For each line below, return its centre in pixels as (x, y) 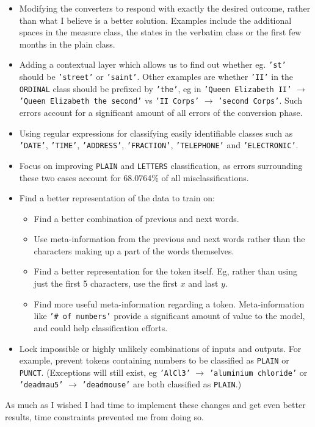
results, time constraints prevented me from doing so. (105, 416)
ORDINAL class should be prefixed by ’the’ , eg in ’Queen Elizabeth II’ (155, 88)
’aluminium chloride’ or (258, 372)
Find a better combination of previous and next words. (136, 218)
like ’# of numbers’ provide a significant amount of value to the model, (169, 316)
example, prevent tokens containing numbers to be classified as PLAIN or (154, 360)
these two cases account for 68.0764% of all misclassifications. (134, 177)
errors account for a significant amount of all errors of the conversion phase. (161, 112)
